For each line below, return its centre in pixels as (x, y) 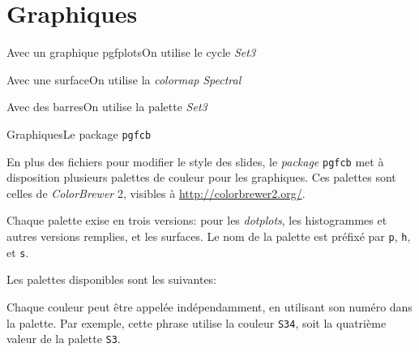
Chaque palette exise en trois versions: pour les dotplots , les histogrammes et (197, 220)
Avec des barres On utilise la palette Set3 (107, 107)
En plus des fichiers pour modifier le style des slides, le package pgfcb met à (195, 161)
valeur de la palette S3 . (64, 339)
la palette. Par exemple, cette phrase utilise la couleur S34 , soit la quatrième (197, 322)
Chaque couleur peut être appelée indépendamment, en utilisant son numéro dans (209, 306)
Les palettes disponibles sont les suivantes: (111, 279)
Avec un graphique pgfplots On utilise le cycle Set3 (131, 52)
